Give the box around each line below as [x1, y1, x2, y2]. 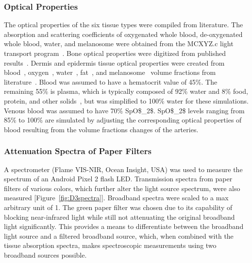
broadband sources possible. [4, 249, 87, 260]
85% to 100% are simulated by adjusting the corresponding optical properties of [4, 115, 242, 125]
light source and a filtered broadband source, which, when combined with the [4, 230, 234, 241]
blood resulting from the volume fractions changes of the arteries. [4, 124, 199, 134]
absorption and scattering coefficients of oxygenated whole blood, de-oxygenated [4, 29, 243, 39]
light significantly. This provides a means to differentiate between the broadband [4, 221, 244, 231]
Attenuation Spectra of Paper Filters [4, 145, 151, 157]
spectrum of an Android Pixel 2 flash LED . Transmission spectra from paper [4, 174, 233, 184]
